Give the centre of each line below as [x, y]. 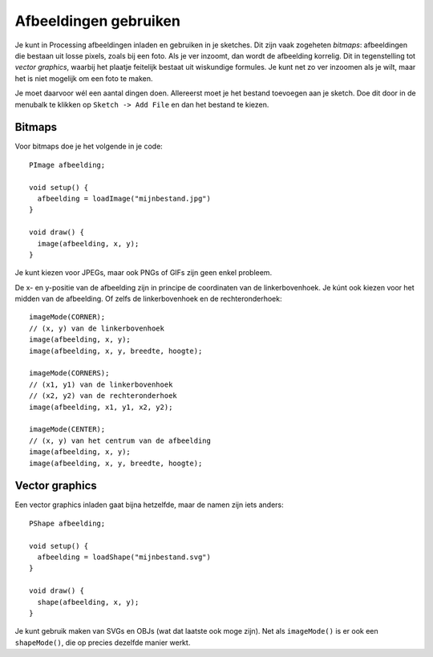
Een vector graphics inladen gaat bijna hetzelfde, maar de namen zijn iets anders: [149, 505]
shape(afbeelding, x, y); [88, 602]
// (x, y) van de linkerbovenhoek [97, 328]
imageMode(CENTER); [67, 430]
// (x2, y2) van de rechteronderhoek [103, 396]
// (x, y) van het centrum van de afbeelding [120, 440]
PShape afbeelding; [67, 523]
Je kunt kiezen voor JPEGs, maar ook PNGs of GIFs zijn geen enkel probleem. [144, 273]
